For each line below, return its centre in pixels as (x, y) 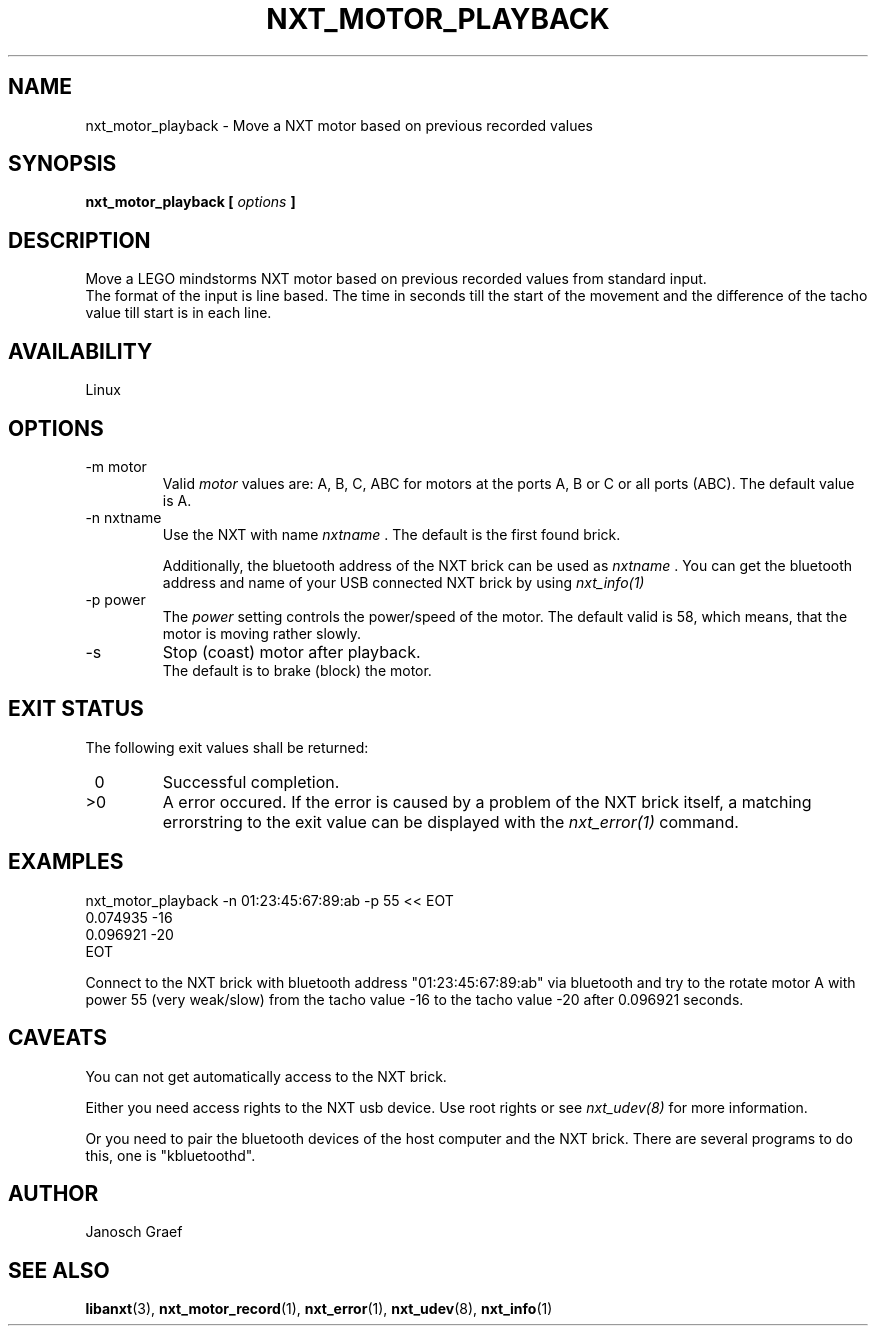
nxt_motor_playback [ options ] (190, 202)
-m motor (116, 466)
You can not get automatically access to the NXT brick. (266, 1076)
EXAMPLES (66, 862)
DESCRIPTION (79, 240)
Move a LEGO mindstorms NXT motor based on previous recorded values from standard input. (396, 279)
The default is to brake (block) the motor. (297, 670)
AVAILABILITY (80, 351)
